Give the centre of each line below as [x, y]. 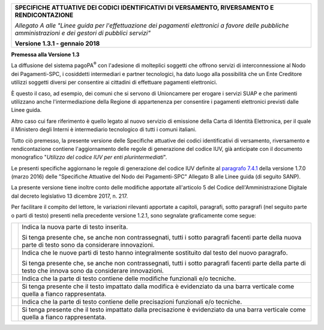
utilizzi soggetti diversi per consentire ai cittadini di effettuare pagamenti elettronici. [114, 82]
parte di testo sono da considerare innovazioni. [88, 245]
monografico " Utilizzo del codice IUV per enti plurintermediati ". [89, 157]
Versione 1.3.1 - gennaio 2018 [57, 43]
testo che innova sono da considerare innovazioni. [93, 271]
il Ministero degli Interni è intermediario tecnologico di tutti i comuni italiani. [104, 129]
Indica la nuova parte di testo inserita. [75, 227]
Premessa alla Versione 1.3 [45, 55]
